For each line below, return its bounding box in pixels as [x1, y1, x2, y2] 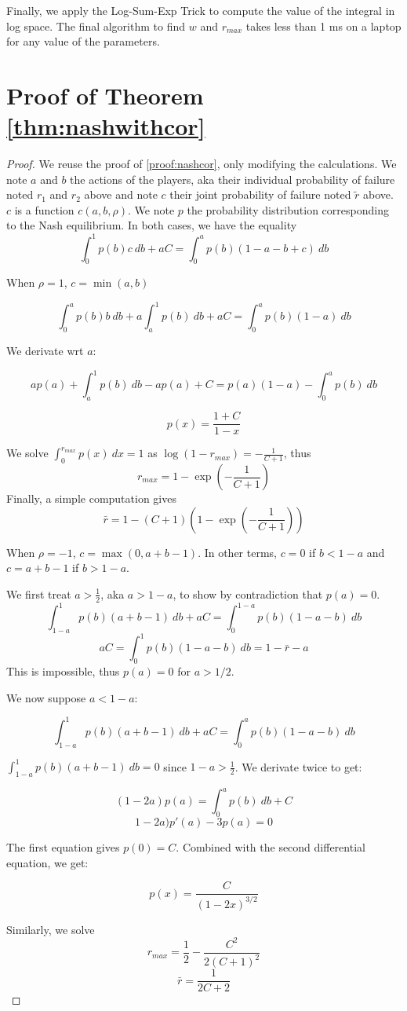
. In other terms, [198, 544, 277, 560]
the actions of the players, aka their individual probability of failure [70, 170, 395, 187]
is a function [14, 201, 74, 218]
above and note [84, 186, 158, 203]
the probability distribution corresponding [187, 201, 389, 218]
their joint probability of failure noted [169, 186, 351, 203]
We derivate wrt [6, 342, 84, 359]
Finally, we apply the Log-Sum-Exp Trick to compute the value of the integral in [6, 2, 395, 18]
